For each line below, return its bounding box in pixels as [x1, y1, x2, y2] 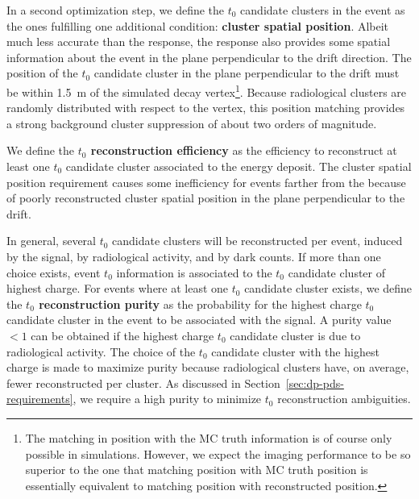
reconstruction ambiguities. [277, 390, 411, 407]
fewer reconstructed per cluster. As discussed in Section [6, 374, 280, 391]
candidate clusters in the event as [240, 2, 405, 18]
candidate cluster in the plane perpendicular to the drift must [93, 64, 400, 81]
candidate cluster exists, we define [244, 280, 413, 297]
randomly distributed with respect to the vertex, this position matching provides [6, 99, 405, 116]
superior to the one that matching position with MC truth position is [25, 461, 368, 478]
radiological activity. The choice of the [6, 343, 196, 360]
